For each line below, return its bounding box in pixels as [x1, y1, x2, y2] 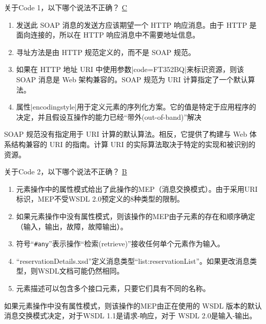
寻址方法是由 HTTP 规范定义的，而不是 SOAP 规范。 [16, 46, 196, 57]
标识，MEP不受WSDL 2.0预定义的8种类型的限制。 [16, 193, 184, 204]
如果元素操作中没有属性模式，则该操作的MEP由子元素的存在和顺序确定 [16, 210, 255, 221]
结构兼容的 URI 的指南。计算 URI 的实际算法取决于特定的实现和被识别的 [11, 138, 256, 149]
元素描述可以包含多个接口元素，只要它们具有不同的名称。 [16, 282, 210, 293]
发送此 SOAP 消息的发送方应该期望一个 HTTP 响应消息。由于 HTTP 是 [16, 19, 257, 30]
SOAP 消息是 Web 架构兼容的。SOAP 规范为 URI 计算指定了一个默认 [16, 74, 248, 84]
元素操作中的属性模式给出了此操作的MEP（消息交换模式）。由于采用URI [16, 183, 258, 194]
